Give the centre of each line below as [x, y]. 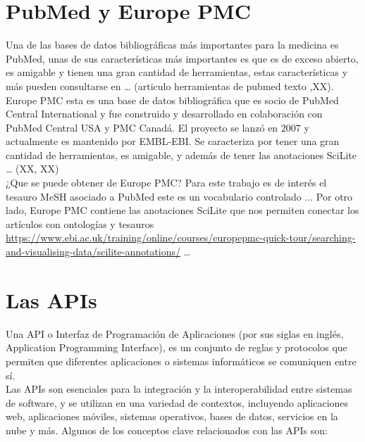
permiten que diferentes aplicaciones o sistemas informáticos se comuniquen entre [181, 361]
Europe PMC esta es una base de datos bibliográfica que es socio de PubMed [172, 100]
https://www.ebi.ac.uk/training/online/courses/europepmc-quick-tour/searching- [181, 238]
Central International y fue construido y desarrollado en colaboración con [164, 114]
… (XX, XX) [32, 169]
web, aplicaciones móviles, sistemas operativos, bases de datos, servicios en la [172, 416]
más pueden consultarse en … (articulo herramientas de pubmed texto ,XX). [170, 86]
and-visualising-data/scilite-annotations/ [93, 252]
